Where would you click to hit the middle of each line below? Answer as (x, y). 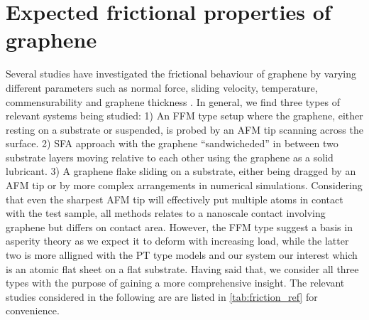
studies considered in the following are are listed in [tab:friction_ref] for (162, 296)
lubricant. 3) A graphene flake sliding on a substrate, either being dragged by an (181, 171)
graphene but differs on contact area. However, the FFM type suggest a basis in (179, 226)
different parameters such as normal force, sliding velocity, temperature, (162, 87)
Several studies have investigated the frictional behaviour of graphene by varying (181, 74)
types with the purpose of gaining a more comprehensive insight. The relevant (175, 283)
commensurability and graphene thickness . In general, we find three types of (173, 101)
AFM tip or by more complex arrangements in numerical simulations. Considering (184, 185)
